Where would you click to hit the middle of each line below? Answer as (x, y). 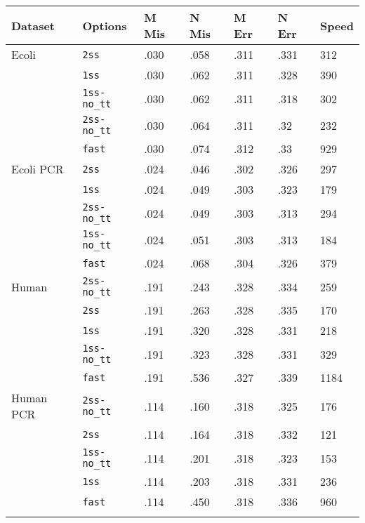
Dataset (33, 25)
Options (105, 25)
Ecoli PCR (38, 169)
